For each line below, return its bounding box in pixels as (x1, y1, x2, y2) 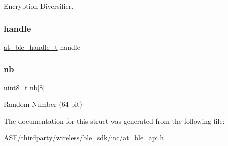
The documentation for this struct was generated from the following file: (4, 115, 225, 126)
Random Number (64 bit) (4, 99, 82, 109)
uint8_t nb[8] (4, 82, 45, 92)
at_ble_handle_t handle (4, 41, 80, 52)
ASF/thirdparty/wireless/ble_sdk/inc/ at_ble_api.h (4, 132, 164, 143)
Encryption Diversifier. (4, 1, 74, 11)
